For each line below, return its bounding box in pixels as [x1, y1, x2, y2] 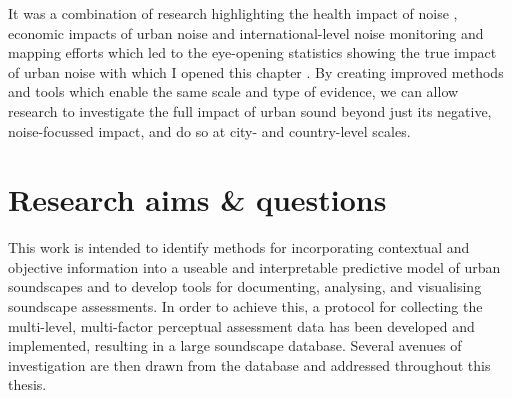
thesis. [8, 374, 47, 395]
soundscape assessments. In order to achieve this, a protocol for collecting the [8, 296, 483, 317]
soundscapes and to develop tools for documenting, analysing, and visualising [8, 276, 482, 297]
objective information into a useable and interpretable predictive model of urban [8, 256, 501, 277]
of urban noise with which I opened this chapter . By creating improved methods [8, 61, 504, 82]
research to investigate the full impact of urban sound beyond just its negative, [8, 100, 492, 121]
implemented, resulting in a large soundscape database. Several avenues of [8, 335, 462, 356]
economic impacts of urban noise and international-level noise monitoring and [8, 22, 484, 43]
